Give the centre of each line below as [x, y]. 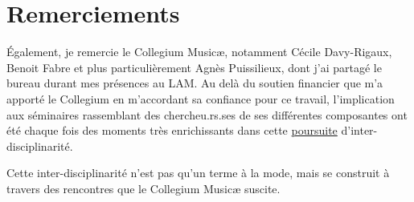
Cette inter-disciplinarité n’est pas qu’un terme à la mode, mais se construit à [198, 173]
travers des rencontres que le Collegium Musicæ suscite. [143, 188]
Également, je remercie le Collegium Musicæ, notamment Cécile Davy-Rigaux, [199, 52]
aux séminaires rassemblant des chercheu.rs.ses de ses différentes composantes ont [207, 114]
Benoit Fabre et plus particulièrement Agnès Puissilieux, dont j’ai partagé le [194, 67]
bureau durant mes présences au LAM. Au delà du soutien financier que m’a [195, 83]
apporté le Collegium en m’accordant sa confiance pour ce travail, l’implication [201, 98]
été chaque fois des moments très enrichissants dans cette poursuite [172, 130]
